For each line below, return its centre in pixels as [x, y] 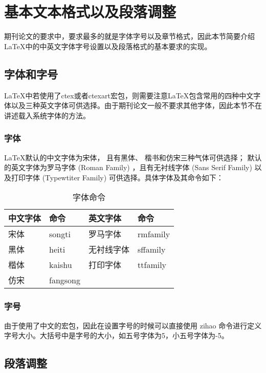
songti [60, 234]
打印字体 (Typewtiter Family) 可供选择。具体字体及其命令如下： [117, 177]
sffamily [152, 249]
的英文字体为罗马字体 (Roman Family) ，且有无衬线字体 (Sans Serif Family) [128, 167]
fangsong [65, 280]
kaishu [61, 264]
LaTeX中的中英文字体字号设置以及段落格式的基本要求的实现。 [108, 46]
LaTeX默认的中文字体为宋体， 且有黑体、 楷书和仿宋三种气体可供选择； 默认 [133, 157]
